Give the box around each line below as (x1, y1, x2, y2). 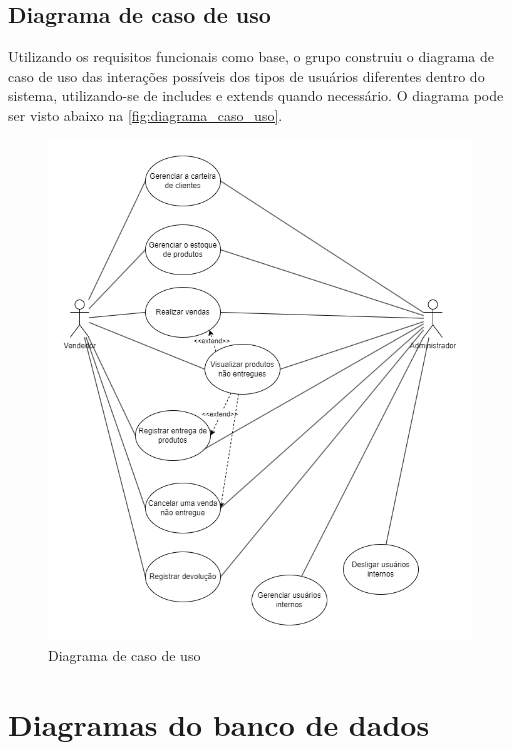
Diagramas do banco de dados (8, 703, 430, 744)
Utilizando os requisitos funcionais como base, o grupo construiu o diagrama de (8, 46, 494, 67)
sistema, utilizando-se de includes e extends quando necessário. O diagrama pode (8, 85, 504, 106)
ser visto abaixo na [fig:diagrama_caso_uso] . (8, 104, 283, 125)
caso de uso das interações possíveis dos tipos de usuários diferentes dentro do (8, 65, 485, 86)
